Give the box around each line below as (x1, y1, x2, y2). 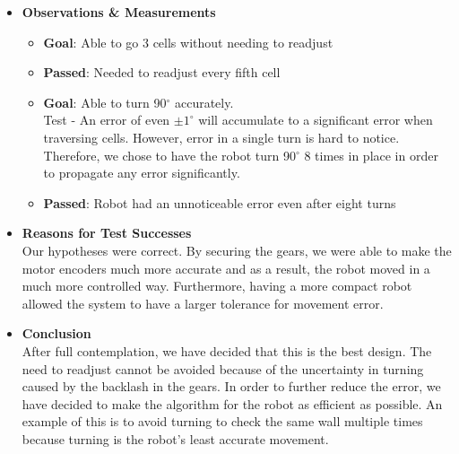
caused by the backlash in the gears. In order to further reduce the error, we (22, 377, 441, 396)
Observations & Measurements (22, 3, 216, 21)
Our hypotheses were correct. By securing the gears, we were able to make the (22, 240, 452, 259)
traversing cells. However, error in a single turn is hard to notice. (43, 127, 400, 146)
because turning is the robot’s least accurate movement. (22, 429, 329, 448)
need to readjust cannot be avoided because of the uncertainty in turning (22, 359, 424, 378)
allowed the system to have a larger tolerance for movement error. (22, 293, 384, 312)
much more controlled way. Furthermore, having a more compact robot (22, 276, 412, 295)
